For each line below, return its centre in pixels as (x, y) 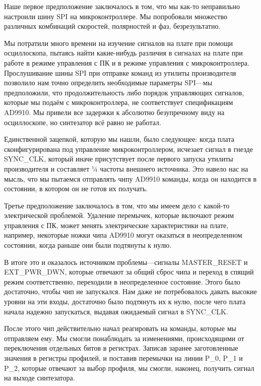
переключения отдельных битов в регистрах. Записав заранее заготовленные (121, 348)
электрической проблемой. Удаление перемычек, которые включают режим (119, 215)
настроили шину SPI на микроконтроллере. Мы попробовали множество (116, 16)
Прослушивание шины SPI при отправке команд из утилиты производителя (120, 72)
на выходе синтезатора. (40, 378)
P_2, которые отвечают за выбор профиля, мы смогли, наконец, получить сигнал (129, 368)
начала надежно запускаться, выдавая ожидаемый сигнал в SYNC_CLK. (116, 311)
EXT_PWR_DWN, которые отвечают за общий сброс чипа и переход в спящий (129, 272)
